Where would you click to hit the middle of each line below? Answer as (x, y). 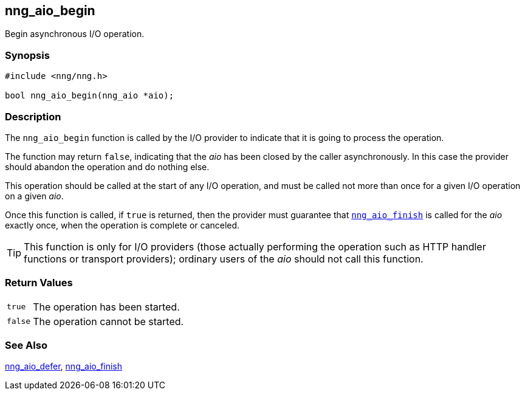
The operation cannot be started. (108, 321)
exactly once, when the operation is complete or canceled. (122, 225)
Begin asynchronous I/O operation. (75, 34)
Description (33, 116)
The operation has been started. (106, 307)
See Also (26, 345)
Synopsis (27, 55)
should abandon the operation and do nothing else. (107, 167)
